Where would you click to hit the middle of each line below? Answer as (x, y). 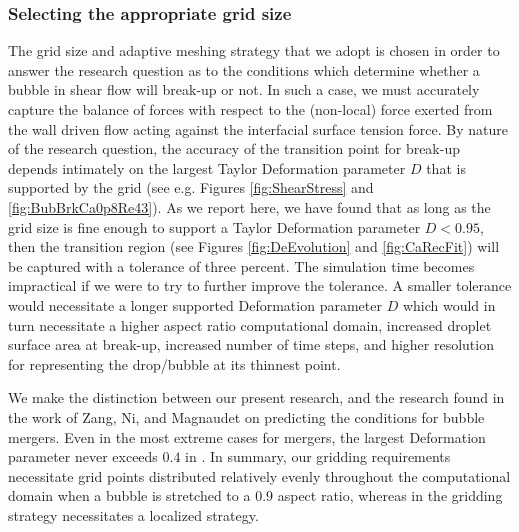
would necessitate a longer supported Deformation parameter (195, 304)
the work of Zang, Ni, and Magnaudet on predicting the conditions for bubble (246, 416)
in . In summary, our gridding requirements (318, 456)
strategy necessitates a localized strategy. (133, 514)
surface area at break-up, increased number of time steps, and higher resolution (251, 344)
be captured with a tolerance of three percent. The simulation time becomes (241, 265)
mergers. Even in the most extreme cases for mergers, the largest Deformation (247, 436)
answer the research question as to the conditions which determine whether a (244, 69)
